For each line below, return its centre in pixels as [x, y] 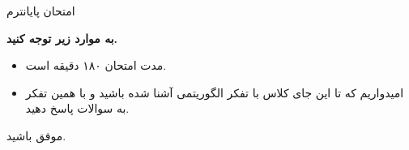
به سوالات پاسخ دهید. [77, 108]
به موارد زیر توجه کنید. [62, 38]
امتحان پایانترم [41, 11]
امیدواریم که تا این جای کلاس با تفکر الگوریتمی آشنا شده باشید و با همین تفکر [215, 92]
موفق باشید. [36, 135]
